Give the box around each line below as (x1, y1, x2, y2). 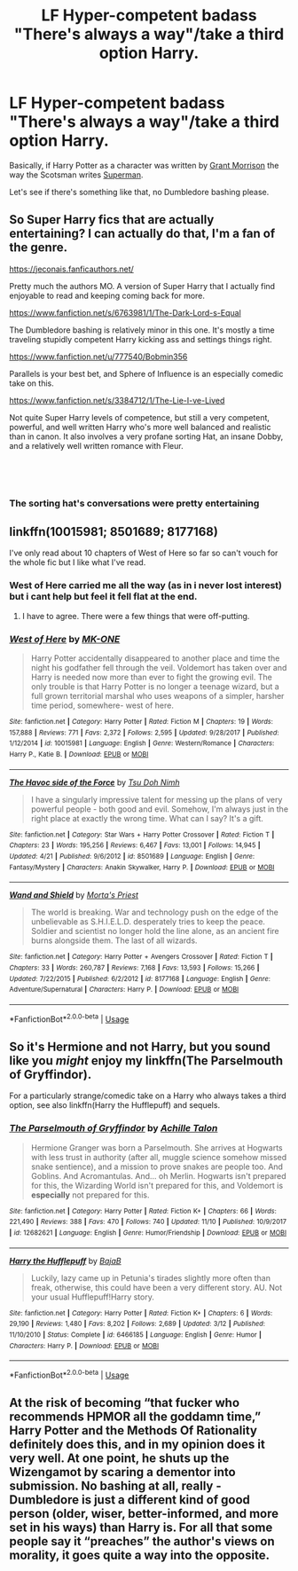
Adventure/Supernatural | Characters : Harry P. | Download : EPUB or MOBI (9, 986, 239, 994)
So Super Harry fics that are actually (9, 212, 215, 227)
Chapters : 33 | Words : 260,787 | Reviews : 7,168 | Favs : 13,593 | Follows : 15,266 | (9, 963, 260, 972)
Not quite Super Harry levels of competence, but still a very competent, (9, 412, 271, 422)
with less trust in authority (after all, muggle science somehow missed (30, 1151, 286, 1162)
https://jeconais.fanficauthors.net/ (9, 263, 135, 274)
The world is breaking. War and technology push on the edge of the (30, 907, 279, 918)
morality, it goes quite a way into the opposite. (9, 1548, 271, 1563)
